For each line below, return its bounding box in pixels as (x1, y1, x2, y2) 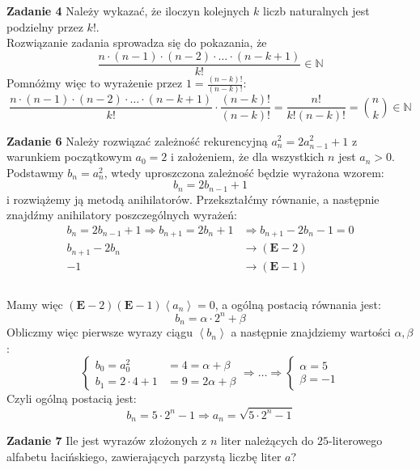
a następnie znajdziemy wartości (231, 324, 391, 341)
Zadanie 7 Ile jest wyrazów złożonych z (6, 432, 207, 449)
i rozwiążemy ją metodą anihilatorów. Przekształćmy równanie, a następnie (6, 190, 380, 207)
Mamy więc (6, 295, 63, 312)
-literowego (329, 432, 383, 449)
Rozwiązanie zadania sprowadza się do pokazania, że (6, 34, 267, 51)
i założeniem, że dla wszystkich (170, 148, 325, 165)
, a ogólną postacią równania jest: (214, 295, 381, 312)
